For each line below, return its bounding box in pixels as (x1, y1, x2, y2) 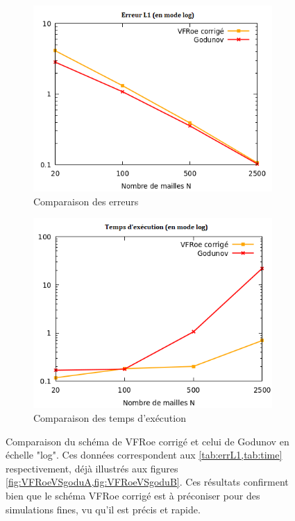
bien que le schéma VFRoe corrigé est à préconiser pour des (6, 488, 260, 502)
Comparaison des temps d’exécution (33, 411, 186, 425)
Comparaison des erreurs (33, 194, 139, 208)
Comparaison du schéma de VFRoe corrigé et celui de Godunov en (6, 434, 289, 448)
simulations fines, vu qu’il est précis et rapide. (6, 502, 201, 516)
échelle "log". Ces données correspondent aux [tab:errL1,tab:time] (6, 447, 283, 462)
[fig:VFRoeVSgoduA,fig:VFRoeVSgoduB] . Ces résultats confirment (6, 475, 289, 489)
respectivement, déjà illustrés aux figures (6, 461, 178, 475)
